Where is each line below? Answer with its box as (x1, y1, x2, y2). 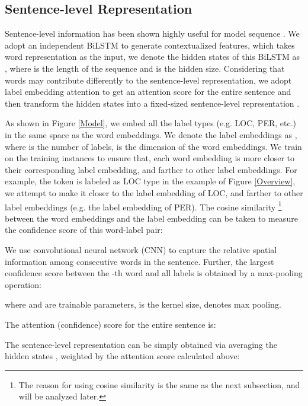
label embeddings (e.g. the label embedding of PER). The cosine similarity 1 (5, 199, 282, 213)
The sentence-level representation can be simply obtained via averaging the (5, 338, 277, 350)
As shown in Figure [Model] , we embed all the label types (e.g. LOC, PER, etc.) (5, 117, 297, 129)
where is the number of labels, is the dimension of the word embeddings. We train (5, 140, 302, 152)
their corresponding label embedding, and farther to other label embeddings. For (5, 163, 297, 175)
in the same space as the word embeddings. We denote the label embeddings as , (5, 128, 297, 140)
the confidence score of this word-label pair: (5, 223, 163, 236)
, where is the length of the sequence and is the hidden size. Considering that (5, 62, 285, 74)
